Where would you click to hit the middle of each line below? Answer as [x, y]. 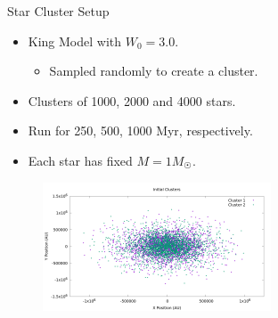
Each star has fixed [80, 160]
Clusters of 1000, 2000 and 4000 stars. [132, 100]
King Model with [75, 41]
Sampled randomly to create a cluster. [154, 71]
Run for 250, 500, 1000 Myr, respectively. [140, 130]
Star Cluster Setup [58, 11]
